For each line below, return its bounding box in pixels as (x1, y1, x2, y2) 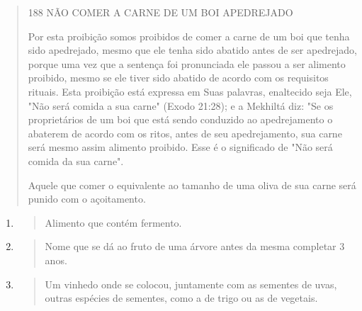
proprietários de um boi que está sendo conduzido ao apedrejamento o (28, 112, 333, 127)
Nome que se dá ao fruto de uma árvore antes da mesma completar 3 (45, 239, 345, 254)
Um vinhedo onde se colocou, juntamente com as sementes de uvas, (45, 276, 337, 291)
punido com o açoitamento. (28, 191, 146, 206)
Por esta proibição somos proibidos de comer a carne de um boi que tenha (28, 28, 350, 43)
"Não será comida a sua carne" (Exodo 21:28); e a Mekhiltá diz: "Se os (28, 98, 334, 113)
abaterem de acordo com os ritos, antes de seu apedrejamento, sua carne (28, 125, 342, 140)
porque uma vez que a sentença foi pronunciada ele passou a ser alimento (28, 56, 346, 71)
